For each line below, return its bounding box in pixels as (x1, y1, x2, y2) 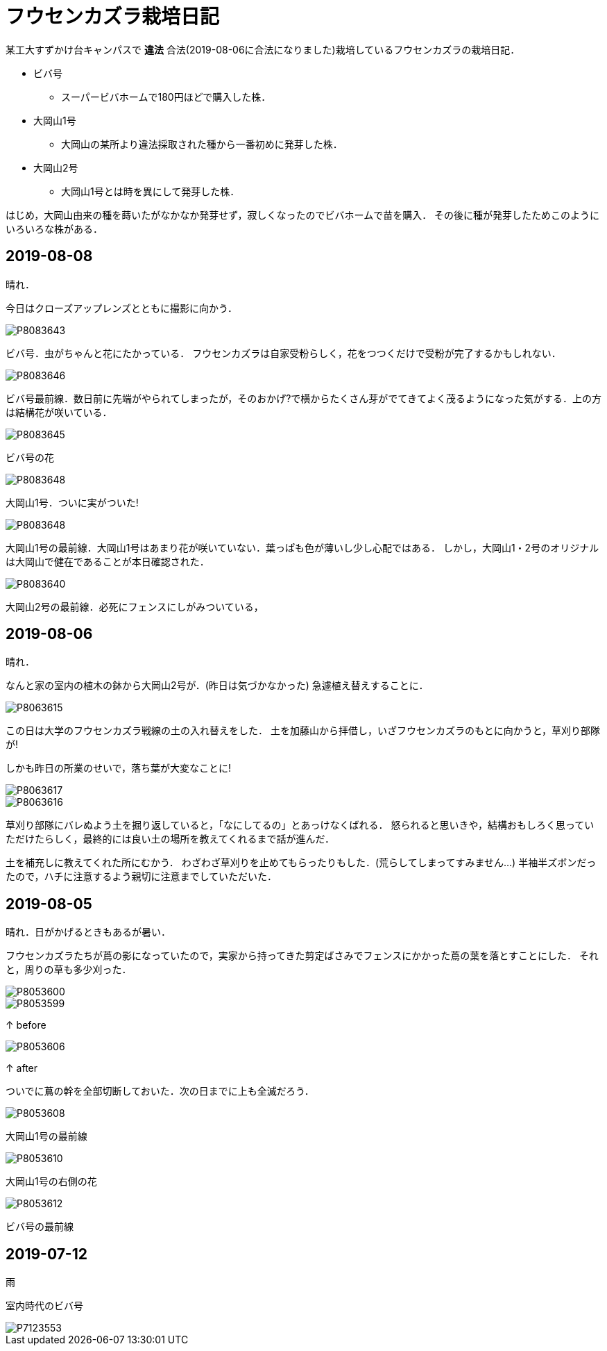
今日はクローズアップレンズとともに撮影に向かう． (6, 301, 237, 314)
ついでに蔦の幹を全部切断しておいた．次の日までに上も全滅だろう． (6, 1085, 314, 1097)
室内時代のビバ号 (6, 1300, 83, 1312)
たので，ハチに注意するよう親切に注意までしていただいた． (6, 870, 277, 883)
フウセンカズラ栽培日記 (6, 5, 220, 28)
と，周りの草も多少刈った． (6, 963, 132, 976)
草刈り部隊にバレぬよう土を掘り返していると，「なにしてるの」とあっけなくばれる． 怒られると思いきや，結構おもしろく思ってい (6, 819, 595, 831)
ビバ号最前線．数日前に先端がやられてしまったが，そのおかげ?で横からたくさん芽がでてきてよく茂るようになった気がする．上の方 (6, 392, 601, 404)
